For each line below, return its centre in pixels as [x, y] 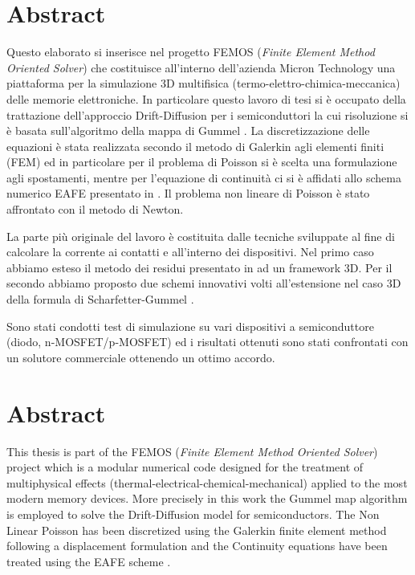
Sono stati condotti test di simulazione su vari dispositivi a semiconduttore [190, 326]
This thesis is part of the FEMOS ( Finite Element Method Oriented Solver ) [192, 451]
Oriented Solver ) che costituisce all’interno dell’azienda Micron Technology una [201, 67]
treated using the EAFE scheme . [89, 561]
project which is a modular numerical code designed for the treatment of [185, 467]
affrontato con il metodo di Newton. [95, 209]
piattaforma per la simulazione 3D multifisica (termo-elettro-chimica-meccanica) [203, 83]
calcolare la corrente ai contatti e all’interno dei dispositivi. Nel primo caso [190, 252]
